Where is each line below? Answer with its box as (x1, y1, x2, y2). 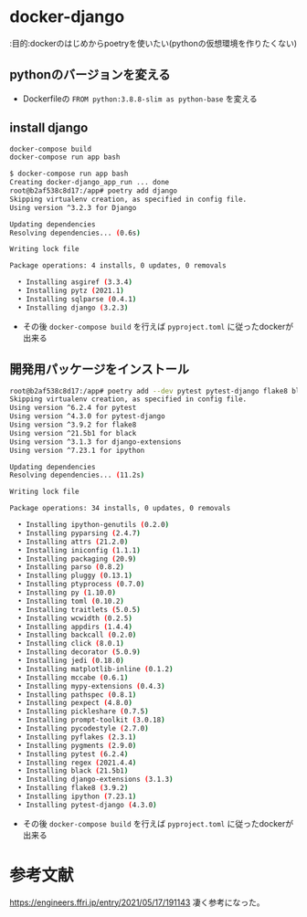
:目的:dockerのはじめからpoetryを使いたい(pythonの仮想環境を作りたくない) (9, 37, 298, 48)
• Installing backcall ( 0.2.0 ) (17, 630, 137, 640)
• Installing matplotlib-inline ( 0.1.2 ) (17, 664, 174, 673)
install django (9, 121, 89, 136)
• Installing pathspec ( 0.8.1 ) (17, 690, 137, 700)
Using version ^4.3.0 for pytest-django (9, 412, 166, 421)
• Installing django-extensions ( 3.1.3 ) (17, 775, 174, 785)
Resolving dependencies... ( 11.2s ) (9, 470, 145, 480)
